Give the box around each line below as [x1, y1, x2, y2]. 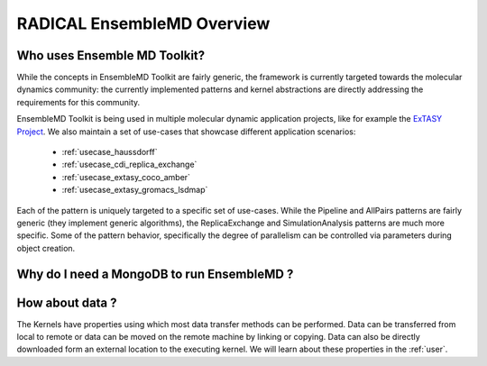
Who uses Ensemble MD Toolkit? [16, 48, 206, 63]
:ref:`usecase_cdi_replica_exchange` [61, 159, 198, 170]
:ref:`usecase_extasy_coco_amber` [61, 171, 191, 182]
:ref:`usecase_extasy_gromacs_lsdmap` [61, 185, 208, 196]
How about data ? [16, 295, 117, 310]
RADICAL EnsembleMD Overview [16, 14, 271, 33]
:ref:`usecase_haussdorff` [61, 147, 158, 158]
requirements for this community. [16, 96, 141, 107]
